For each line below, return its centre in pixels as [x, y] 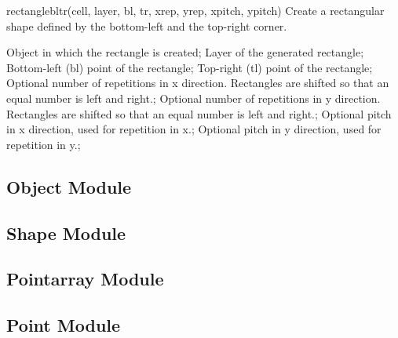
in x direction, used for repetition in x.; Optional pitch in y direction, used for [194, 129]
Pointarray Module [85, 279]
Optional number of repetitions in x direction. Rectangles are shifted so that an [198, 83]
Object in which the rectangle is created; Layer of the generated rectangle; [185, 52]
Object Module [69, 186]
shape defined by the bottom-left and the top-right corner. [147, 25]
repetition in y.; [44, 144]
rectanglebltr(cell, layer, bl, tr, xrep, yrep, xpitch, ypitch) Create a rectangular [195, 10]
